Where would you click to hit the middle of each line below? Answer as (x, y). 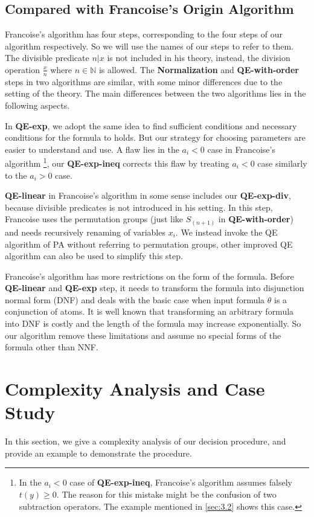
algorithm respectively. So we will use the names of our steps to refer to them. (149, 46)
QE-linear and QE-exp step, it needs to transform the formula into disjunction (155, 288)
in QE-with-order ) (256, 219)
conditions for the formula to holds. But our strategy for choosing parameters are (155, 137)
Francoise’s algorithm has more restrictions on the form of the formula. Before (149, 276)
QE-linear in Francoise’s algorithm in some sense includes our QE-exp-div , (148, 195)
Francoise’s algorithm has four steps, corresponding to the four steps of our (144, 34)
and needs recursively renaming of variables (85, 232)
